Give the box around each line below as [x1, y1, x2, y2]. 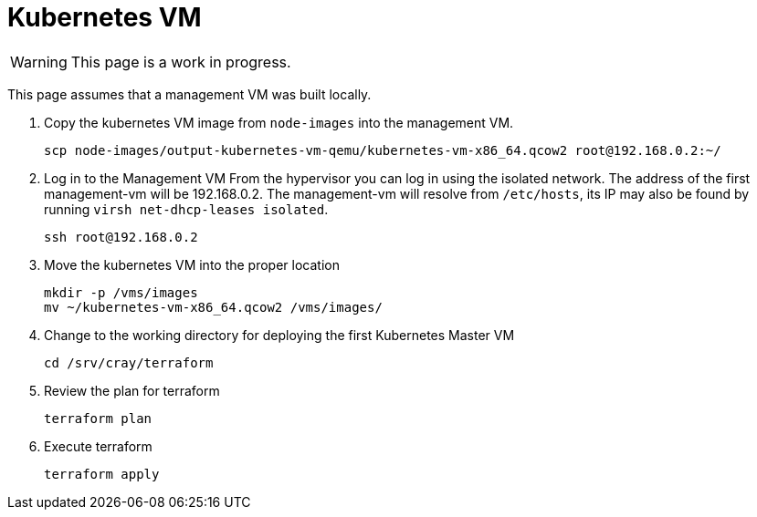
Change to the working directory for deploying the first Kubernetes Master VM [44, 326, 515, 343]
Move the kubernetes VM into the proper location [44, 256, 340, 273]
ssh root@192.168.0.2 [44, 229, 198, 244]
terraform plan [44, 410, 152, 426]
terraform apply [44, 466, 160, 481]
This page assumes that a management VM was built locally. [7, 86, 372, 102]
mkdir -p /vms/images [44, 284, 198, 300]
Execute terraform [44, 438, 152, 454]
